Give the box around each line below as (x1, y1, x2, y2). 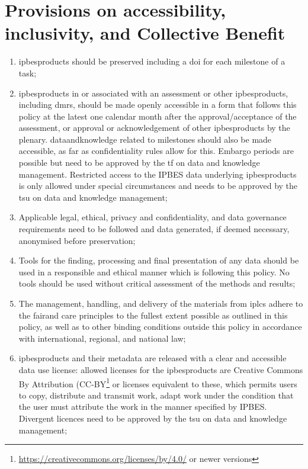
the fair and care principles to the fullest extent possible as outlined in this (18, 309, 288, 321)
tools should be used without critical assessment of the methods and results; (18, 277, 296, 290)
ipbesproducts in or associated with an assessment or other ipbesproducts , (18, 86, 288, 99)
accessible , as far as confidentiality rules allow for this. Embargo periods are (18, 144, 294, 157)
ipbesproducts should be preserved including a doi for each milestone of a (18, 55, 285, 68)
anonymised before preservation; (18, 234, 136, 246)
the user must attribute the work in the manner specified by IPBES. (18, 400, 267, 413)
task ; (18, 66, 37, 79)
